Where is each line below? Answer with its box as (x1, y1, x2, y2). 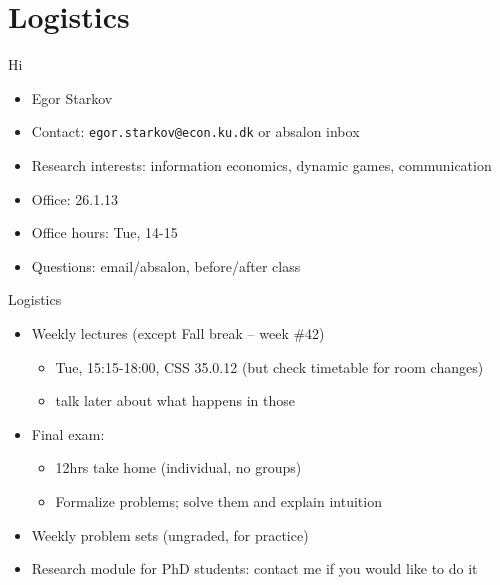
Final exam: (31, 423, 105, 444)
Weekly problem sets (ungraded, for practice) (31, 524, 309, 545)
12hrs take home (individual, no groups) (55, 457, 302, 478)
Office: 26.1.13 (31, 188, 119, 209)
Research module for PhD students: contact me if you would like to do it (31, 558, 478, 579)
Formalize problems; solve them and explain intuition (55, 490, 382, 511)
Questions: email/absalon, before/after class (31, 255, 301, 276)
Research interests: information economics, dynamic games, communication (31, 154, 492, 175)
